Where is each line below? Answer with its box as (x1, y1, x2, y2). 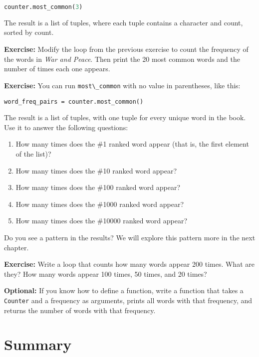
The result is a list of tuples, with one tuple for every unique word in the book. (4, 112, 246, 123)
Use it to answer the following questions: (4, 122, 128, 132)
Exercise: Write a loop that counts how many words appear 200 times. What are (4, 259, 255, 269)
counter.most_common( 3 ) (4, 3, 83, 10)
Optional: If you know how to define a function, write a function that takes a (4, 285, 244, 296)
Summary (4, 334, 72, 355)
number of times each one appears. (4, 63, 110, 74)
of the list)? (15, 148, 51, 159)
